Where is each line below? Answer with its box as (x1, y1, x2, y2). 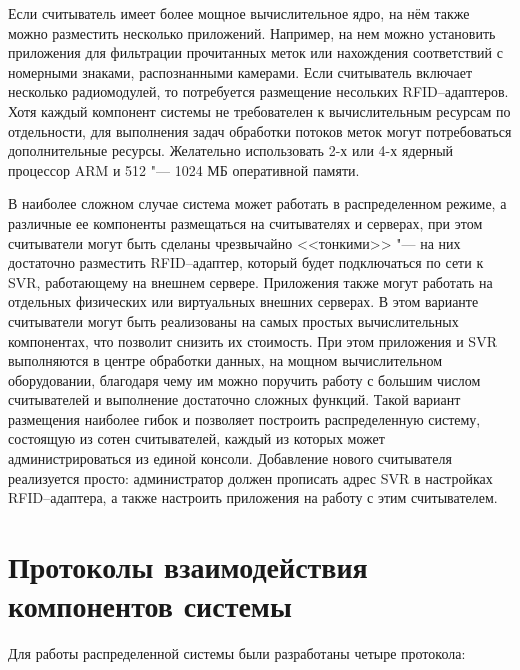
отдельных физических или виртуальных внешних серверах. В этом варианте (8, 291, 479, 312)
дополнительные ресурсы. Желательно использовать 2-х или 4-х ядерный (8, 140, 454, 161)
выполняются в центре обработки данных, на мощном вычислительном (8, 350, 443, 371)
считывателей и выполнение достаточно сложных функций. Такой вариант (8, 389, 461, 410)
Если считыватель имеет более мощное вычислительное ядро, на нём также (8, 3, 470, 23)
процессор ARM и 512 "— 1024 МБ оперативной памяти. (8, 159, 360, 180)
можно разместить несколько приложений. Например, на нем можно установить (8, 22, 496, 43)
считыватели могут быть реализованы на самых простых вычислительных (8, 310, 459, 331)
